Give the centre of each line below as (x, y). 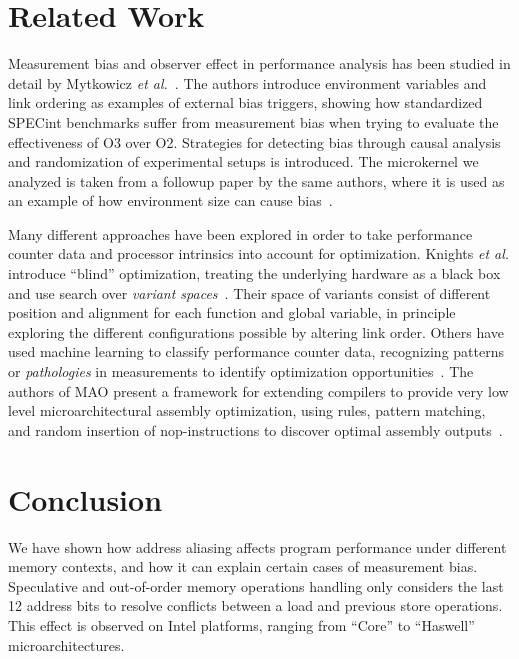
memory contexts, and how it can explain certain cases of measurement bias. (243, 566)
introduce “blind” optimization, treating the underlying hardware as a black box (254, 273)
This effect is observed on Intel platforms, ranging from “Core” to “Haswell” (241, 624)
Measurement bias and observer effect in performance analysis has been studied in (259, 63)
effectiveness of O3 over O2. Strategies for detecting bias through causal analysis (254, 141)
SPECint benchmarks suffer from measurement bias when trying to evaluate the (253, 121)
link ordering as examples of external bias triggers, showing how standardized (245, 102)
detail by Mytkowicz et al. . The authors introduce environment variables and (247, 82)
